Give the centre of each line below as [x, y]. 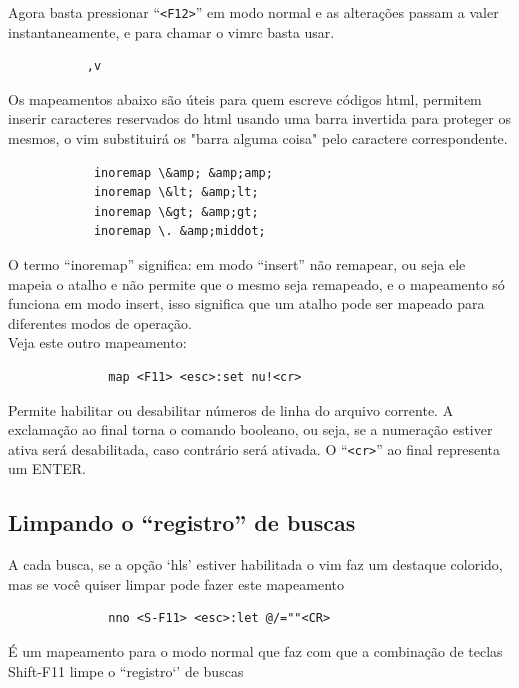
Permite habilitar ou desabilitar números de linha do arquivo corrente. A [231, 409]
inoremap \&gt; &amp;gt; [176, 211]
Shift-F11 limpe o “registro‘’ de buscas [126, 670]
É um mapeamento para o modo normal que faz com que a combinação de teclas [255, 650]
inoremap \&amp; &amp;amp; [183, 172]
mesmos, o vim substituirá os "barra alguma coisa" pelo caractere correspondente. [258, 138]
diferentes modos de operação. [100, 322]
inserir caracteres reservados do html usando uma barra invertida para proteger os [259, 118]
